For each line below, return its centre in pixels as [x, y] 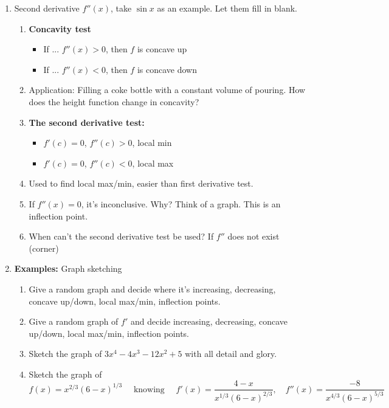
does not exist [253, 236]
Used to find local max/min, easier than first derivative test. [141, 183]
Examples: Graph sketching [68, 268]
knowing [149, 389]
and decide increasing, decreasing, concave [209, 321]
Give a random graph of [74, 321]
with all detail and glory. [231, 354]
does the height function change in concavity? [114, 101]
